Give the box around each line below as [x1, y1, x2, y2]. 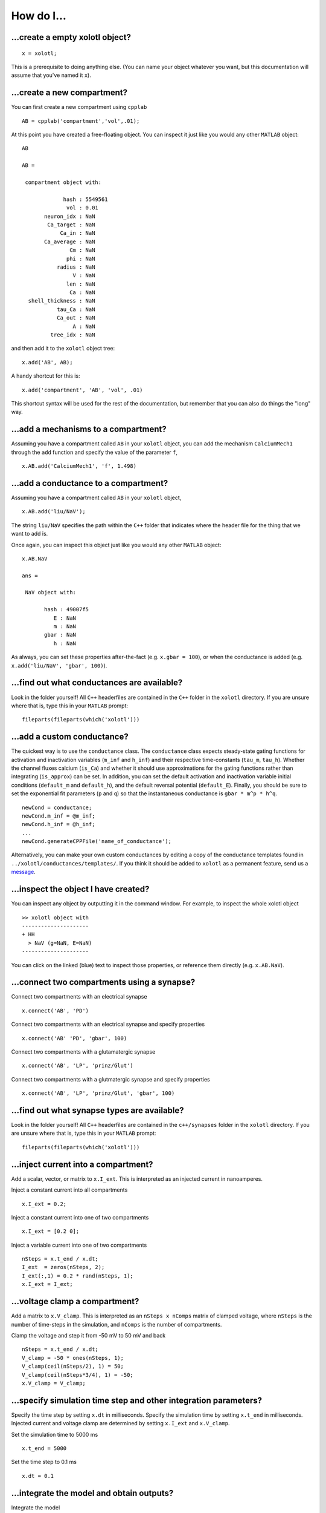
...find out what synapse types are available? [11, 1105, 184, 1115]
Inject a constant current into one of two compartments [11, 1213, 149, 1221]
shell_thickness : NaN [28, 297, 95, 304]
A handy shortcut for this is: [11, 372, 81, 379]
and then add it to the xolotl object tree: [11, 345, 115, 352]
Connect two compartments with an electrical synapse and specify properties [11, 1020, 205, 1028]
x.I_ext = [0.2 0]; [22, 1228, 80, 1235]
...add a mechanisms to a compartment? [11, 424, 167, 435]
